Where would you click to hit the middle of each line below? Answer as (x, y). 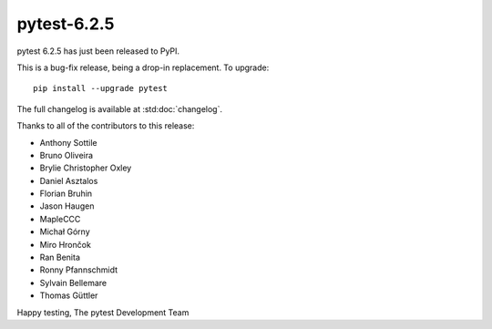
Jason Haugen (67, 206)
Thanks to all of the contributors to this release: (106, 126)
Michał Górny (65, 231)
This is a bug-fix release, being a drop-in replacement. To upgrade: (143, 67)
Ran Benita (60, 257)
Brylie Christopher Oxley (86, 168)
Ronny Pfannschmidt (79, 270)
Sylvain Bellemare (73, 283)
